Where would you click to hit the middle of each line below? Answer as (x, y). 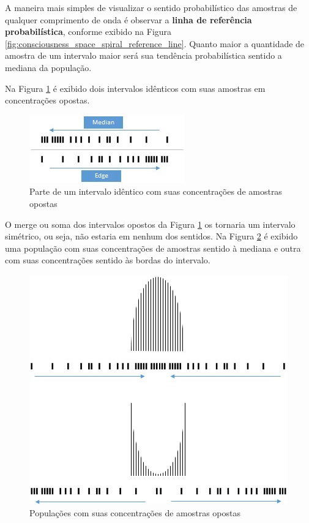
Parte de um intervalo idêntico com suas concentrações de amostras (156, 191)
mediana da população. (48, 67)
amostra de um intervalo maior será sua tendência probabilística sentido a (143, 55)
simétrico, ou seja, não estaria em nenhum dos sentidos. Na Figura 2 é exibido (151, 236)
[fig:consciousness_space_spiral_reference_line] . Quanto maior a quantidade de (155, 43)
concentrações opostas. (47, 100)
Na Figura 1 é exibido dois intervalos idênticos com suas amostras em (135, 88)
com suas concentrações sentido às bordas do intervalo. (108, 260)
